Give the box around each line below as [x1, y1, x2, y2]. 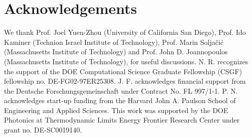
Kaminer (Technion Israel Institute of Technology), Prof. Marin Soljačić [4, 36, 224, 47]
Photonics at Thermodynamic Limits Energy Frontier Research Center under [4, 115, 240, 125]
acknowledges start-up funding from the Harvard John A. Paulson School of [4, 95, 236, 106]
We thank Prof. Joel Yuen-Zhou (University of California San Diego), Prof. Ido [4, 27, 246, 37]
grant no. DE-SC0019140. [4, 125, 82, 135]
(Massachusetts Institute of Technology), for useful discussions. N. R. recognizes [4, 56, 249, 66]
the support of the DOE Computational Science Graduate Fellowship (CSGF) [4, 66, 242, 76]
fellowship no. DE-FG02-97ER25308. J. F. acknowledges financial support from [4, 76, 246, 86]
